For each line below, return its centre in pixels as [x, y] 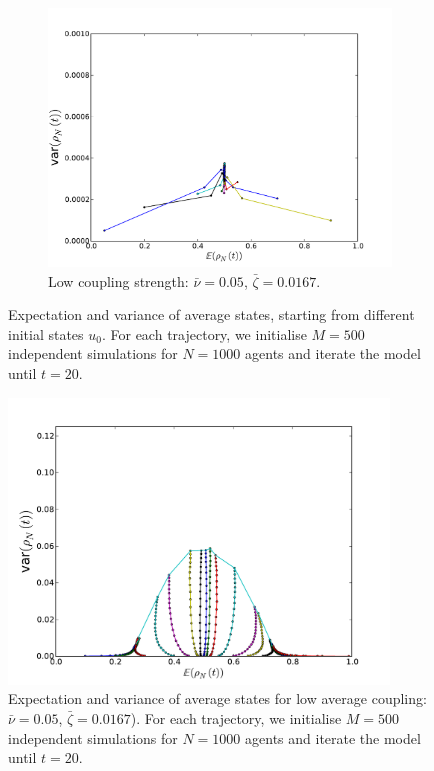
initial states [46, 333]
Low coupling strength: [118, 280]
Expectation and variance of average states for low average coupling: [217, 698]
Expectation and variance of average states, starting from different [211, 314]
